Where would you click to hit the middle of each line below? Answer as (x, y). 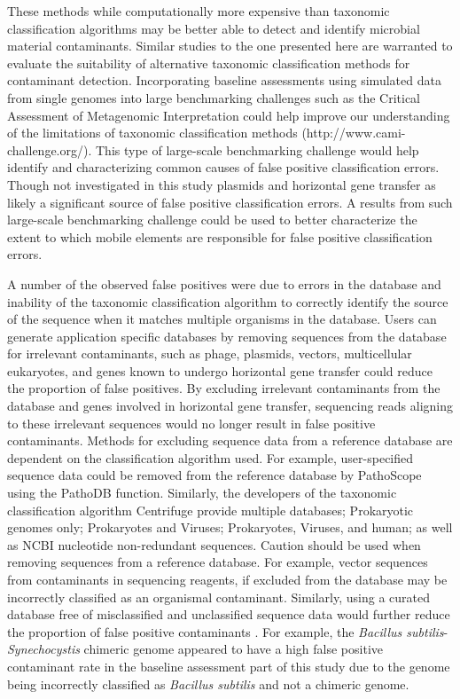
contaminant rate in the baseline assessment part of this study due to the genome (229, 666)
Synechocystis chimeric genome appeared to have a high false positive (195, 649)
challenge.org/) (48, 149)
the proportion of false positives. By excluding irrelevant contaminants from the (224, 388)
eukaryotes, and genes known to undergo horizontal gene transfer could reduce (220, 370)
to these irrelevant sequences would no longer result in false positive (191, 423)
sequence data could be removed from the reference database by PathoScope (214, 475)
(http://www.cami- (354, 133)
